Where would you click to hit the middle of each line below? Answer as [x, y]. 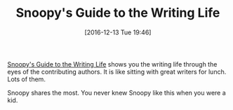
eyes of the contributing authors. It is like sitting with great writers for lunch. [117, 71]
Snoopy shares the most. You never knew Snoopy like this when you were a [116, 92]
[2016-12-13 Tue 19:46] [118, 32]
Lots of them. [26, 79]
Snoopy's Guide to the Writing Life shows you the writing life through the [112, 64]
